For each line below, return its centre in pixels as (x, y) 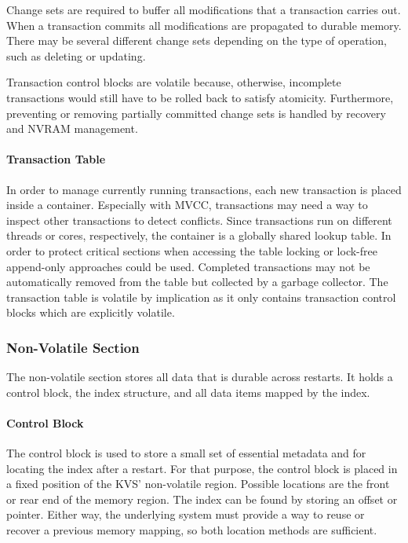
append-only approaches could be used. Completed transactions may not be (188, 266)
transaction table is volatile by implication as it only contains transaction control (201, 297)
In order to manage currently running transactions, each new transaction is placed (204, 189)
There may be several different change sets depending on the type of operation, (197, 40)
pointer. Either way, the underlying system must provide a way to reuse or (186, 514)
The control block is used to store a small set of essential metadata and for (186, 453)
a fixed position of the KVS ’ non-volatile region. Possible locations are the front (198, 484)
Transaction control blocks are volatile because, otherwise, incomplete (174, 82)
